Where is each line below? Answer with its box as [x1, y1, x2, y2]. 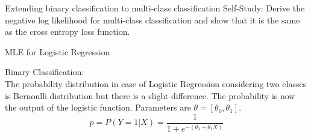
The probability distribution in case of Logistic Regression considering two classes [5, 77, 307, 90]
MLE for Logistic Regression [5, 45, 110, 58]
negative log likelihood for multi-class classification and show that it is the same [5, 13, 300, 26]
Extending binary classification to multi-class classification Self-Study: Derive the [5, 2, 305, 14]
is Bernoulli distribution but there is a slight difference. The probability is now [5, 89, 295, 102]
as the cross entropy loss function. [5, 25, 130, 38]
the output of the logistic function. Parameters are [5, 101, 191, 114]
